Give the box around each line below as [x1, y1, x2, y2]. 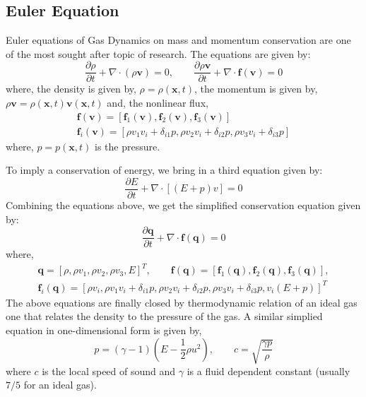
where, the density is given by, [6, 81, 136, 96]
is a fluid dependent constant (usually [187, 363, 350, 378]
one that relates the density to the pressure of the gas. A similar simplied [6, 309, 323, 324]
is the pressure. [95, 138, 160, 153]
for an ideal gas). [23, 377, 97, 392]
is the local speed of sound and [42, 363, 176, 378]
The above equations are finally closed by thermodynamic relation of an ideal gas [6, 295, 358, 309]
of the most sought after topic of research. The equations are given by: [6, 46, 311, 61]
